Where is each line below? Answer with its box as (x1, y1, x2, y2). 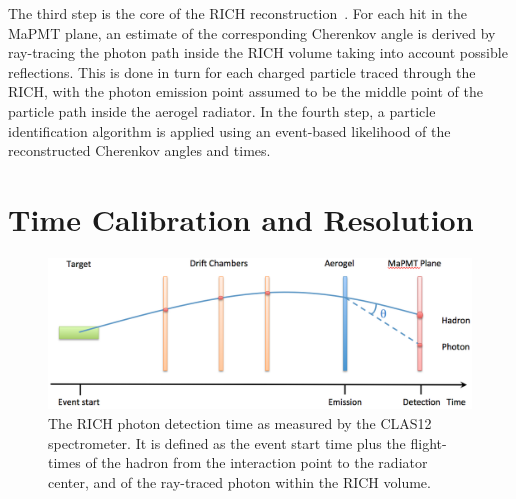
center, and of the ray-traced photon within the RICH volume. (48, 471, 431, 492)
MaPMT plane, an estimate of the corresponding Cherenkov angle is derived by (8, 22, 496, 43)
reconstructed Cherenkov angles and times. (8, 140, 271, 161)
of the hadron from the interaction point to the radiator (85, 452, 428, 473)
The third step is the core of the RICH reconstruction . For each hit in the (8, 3, 467, 23)
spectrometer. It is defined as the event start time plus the (48, 432, 406, 453)
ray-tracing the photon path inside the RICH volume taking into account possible (8, 42, 508, 63)
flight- (410, 432, 447, 453)
